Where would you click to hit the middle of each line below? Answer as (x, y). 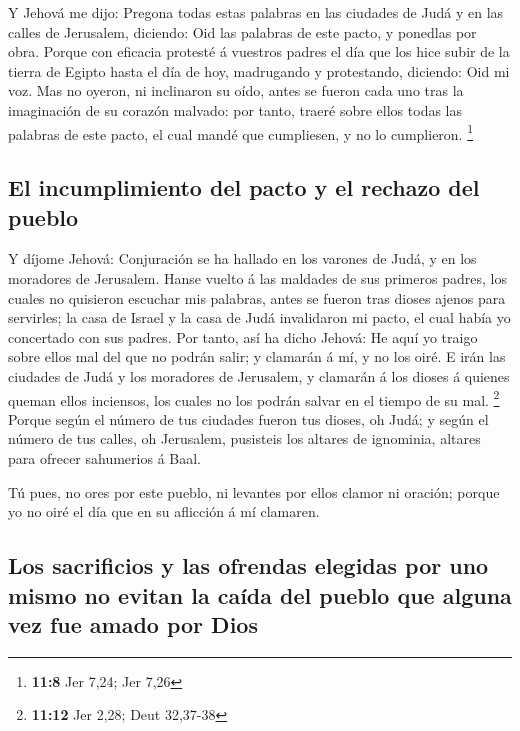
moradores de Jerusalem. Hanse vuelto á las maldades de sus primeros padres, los (257, 278)
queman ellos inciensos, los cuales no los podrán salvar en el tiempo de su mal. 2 (254, 398)
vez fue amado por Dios (133, 623)
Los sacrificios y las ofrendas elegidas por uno (248, 565)
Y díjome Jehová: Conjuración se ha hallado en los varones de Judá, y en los (242, 258)
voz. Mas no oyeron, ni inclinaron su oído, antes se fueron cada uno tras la (236, 90)
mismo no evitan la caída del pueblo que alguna (260, 594)
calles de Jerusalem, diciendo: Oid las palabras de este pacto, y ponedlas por (242, 31)
